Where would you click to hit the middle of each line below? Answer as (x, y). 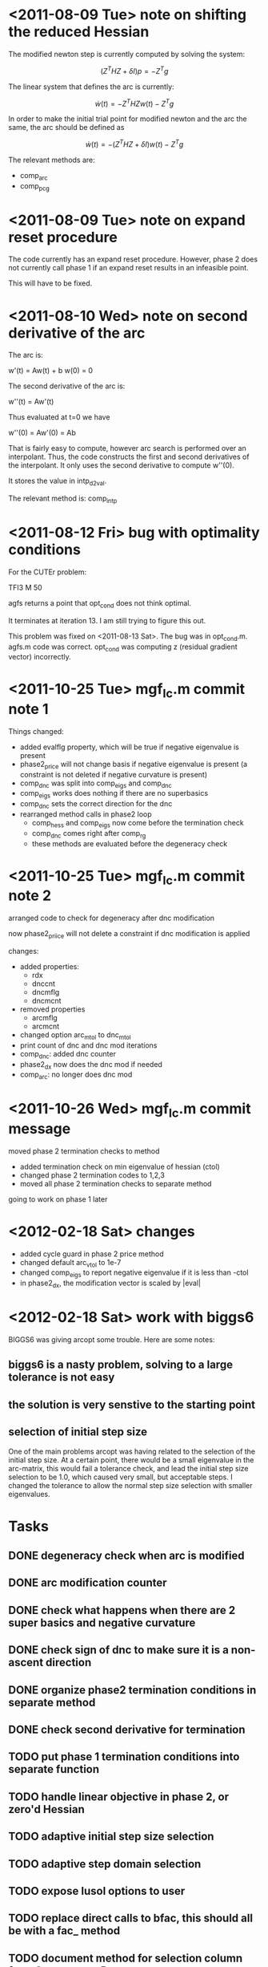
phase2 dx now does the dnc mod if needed (91, 1065)
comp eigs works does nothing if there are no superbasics (114, 794)
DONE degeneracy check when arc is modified (127, 1556)
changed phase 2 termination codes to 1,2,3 (92, 1175)
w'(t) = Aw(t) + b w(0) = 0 (51, 371)
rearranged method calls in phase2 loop (86, 814)
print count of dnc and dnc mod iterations (88, 1045)
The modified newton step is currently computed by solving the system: (127, 54)
